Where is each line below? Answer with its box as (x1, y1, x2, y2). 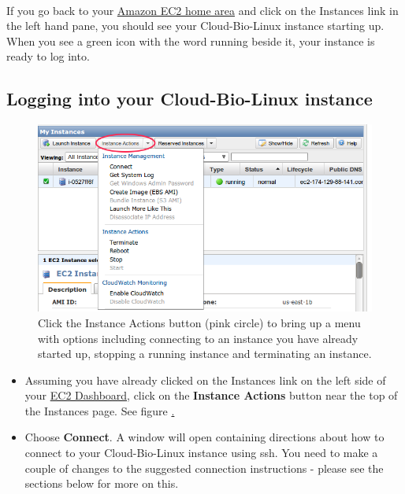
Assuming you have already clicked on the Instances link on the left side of (24, 371, 386, 388)
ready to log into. (6, 48, 90, 65)
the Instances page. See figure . (24, 402, 175, 418)
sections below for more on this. (24, 475, 179, 492)
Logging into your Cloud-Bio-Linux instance (6, 87, 373, 111)
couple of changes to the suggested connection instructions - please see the (24, 459, 384, 476)
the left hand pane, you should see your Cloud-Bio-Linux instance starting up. (6, 17, 385, 34)
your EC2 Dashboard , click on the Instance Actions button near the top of (24, 387, 398, 404)
